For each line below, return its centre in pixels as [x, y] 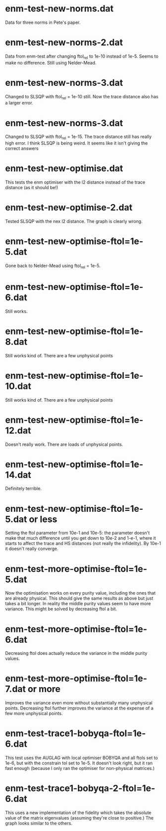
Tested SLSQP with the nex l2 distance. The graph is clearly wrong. [74, 221]
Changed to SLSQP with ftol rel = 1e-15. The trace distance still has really [79, 137]
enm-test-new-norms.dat [59, 9]
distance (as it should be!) [32, 188]
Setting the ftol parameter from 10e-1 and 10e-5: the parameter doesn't [78, 533]
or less [43, 519]
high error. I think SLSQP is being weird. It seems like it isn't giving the [76, 143]
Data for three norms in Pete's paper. [43, 22]
